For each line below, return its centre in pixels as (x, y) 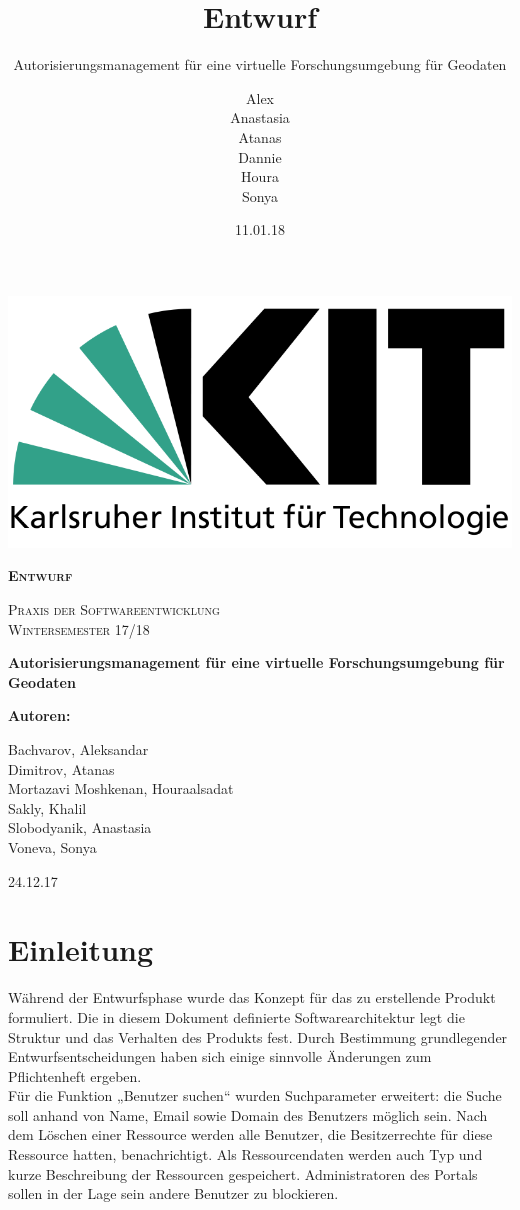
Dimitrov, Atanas (61, 768)
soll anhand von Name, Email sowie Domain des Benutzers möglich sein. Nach (248, 1114)
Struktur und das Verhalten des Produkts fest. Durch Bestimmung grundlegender (258, 1036)
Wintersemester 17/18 (79, 628)
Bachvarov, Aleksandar (78, 749)
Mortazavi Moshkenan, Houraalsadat (121, 788)
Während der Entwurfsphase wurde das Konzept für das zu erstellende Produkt (252, 997)
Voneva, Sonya (52, 847)
